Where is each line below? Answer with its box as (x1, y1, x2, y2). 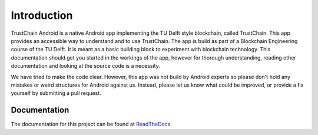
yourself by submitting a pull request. (11, 90, 101, 97)
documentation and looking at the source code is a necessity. (11, 62, 160, 70)
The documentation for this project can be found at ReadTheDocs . (11, 121, 172, 128)
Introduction (11, 9, 73, 22)
